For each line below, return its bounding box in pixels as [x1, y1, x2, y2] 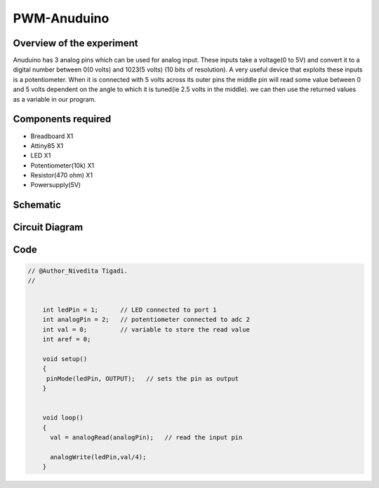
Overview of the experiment [13, 37, 138, 49]
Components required [13, 113, 112, 126]
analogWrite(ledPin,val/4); [50, 453, 147, 461]
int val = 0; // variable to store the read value [42, 325, 251, 333]
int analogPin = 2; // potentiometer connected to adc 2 [42, 316, 251, 324]
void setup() [42, 355, 88, 363]
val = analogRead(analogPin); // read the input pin [50, 433, 243, 442]
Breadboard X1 [30, 132, 74, 140]
